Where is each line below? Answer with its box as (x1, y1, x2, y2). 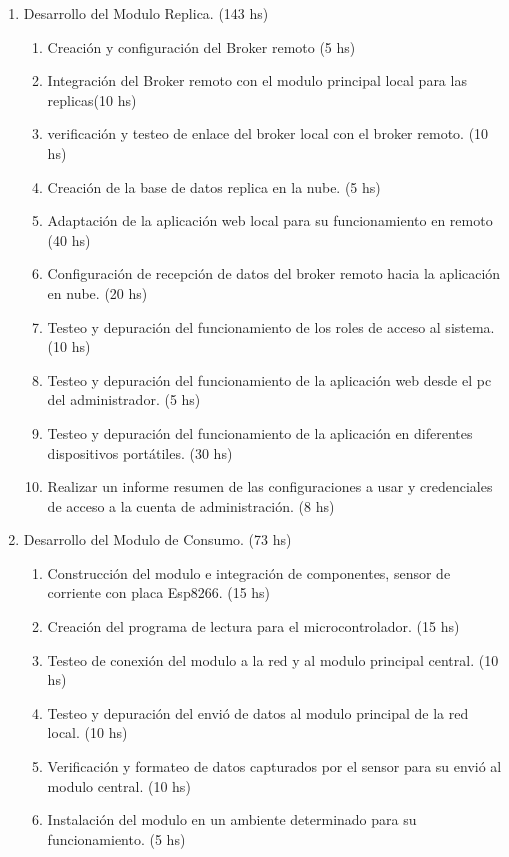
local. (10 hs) (47, 722, 128, 743)
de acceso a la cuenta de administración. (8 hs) (47, 495, 335, 516)
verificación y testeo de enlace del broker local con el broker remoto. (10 (47, 123, 489, 144)
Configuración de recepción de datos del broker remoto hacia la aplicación (47, 263, 501, 284)
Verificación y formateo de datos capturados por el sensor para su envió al (47, 756, 502, 777)
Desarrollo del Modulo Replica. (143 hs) (23, 3, 269, 23)
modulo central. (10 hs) (47, 775, 191, 796)
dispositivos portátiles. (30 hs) (47, 442, 233, 463)
